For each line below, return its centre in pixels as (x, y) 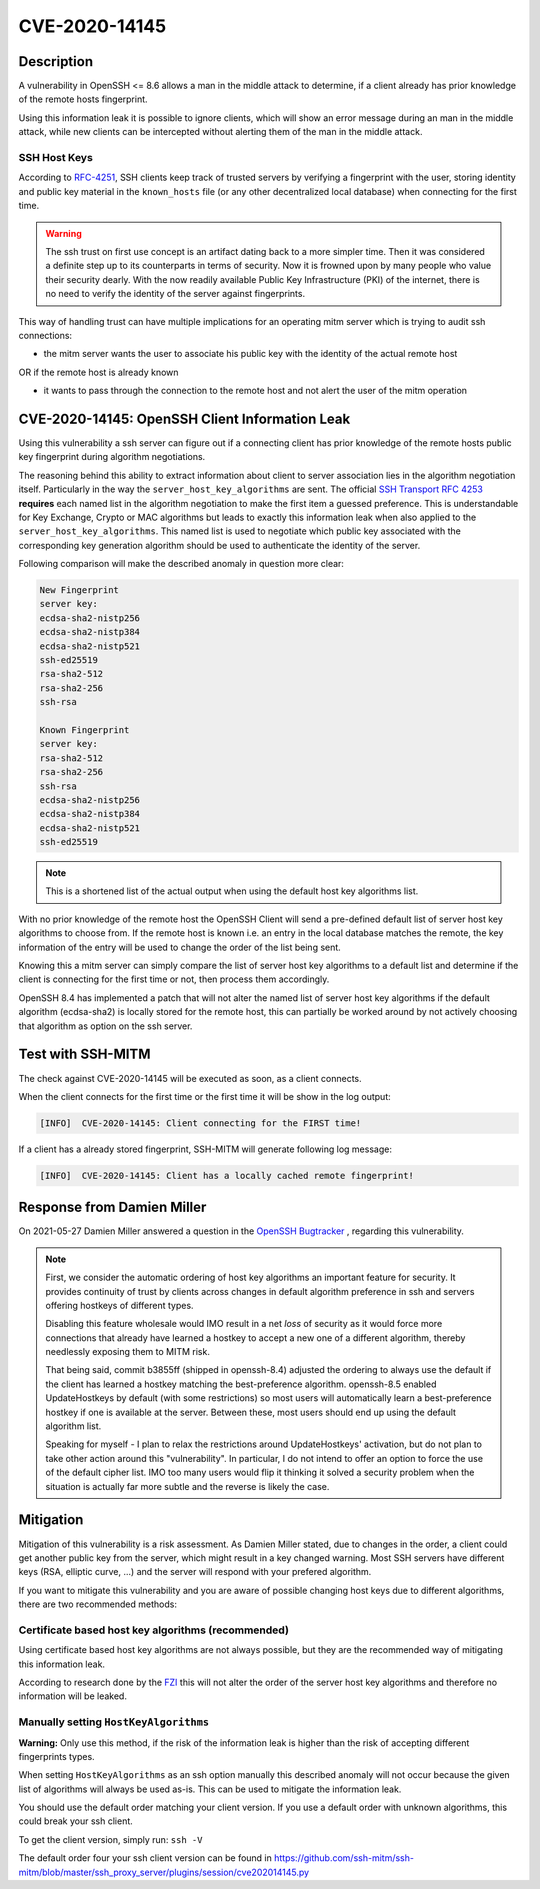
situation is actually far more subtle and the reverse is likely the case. (187, 1486)
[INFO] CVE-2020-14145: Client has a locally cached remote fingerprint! (227, 1175)
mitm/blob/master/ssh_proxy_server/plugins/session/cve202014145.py (164, 1872)
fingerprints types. (56, 1756)
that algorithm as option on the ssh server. (105, 1026)
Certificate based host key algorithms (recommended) (154, 1630)
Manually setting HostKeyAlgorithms (114, 1722)
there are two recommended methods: (97, 1604)
